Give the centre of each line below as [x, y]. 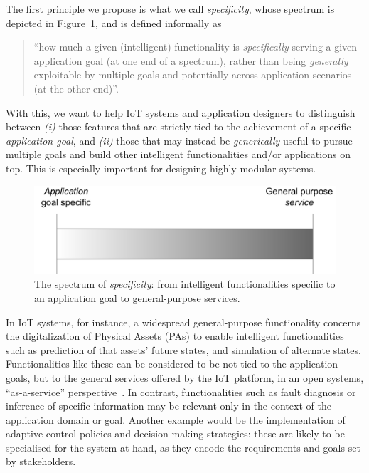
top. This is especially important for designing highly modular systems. [161, 168]
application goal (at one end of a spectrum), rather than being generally [191, 60]
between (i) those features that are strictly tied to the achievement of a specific [178, 126]
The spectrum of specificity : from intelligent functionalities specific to [185, 284]
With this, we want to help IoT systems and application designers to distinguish [181, 112]
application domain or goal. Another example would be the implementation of [176, 419]
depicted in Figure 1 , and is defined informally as [114, 22]
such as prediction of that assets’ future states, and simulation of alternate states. [183, 349]
